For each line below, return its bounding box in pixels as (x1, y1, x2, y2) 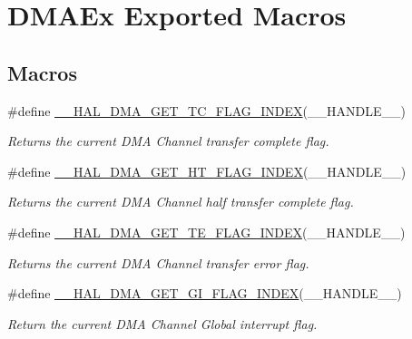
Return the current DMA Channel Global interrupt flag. (7, 314, 318, 333)
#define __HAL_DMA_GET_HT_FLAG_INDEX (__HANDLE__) (7, 161, 407, 180)
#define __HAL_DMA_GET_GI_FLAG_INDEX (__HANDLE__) (7, 284, 402, 303)
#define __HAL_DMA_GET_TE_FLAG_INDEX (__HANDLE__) (7, 222, 406, 241)
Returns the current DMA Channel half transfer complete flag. (7, 192, 354, 211)
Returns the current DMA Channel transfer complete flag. (7, 131, 329, 150)
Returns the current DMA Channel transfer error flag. (7, 253, 309, 272)
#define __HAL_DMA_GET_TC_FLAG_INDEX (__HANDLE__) (7, 101, 406, 120)
